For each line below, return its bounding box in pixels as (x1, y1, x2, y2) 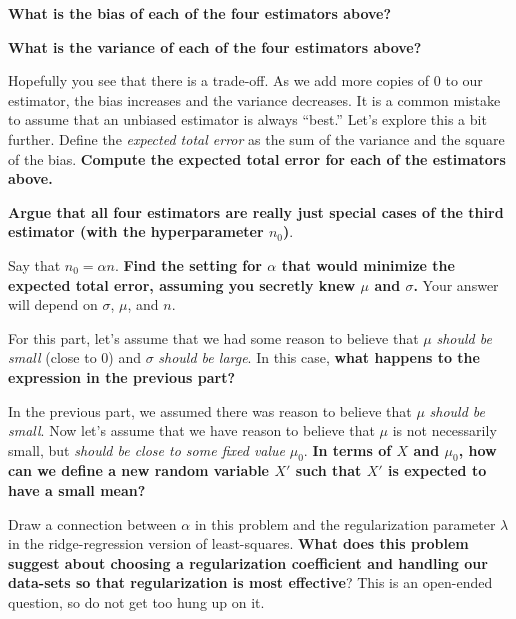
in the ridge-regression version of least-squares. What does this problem (8, 533, 469, 554)
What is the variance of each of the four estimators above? (8, 36, 422, 57)
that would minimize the (281, 254, 455, 275)
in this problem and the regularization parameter (194, 513, 496, 534)
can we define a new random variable (8, 460, 270, 481)
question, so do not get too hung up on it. (8, 592, 265, 613)
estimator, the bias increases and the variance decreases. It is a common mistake (8, 89, 501, 110)
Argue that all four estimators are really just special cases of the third (8, 201, 504, 222)
